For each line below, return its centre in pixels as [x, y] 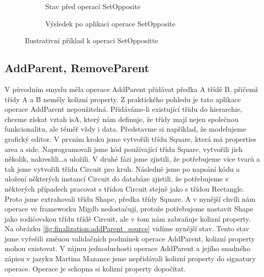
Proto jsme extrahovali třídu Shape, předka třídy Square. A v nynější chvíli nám [130, 198]
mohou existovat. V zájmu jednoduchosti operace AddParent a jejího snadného [128, 248]
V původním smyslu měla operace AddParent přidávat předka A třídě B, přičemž [131, 89]
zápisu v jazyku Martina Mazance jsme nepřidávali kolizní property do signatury [130, 258]
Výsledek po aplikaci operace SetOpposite [110, 23]
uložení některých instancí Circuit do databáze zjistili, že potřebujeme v [117, 179]
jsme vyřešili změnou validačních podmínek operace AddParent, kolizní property [130, 238]
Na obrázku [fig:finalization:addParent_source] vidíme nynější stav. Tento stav [127, 228]
